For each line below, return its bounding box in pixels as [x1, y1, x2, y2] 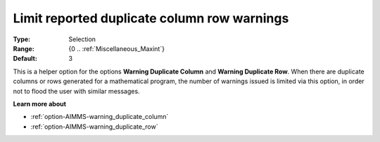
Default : [13, 55, 38, 63]
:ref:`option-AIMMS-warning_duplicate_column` [30, 113, 169, 121]
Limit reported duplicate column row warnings [13, 10, 289, 26]
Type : [13, 35, 31, 43]
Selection [68, 35, 96, 43]
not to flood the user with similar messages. [13, 87, 140, 95]
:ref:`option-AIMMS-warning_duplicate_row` [30, 122, 158, 131]
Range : [13, 44, 34, 52]
